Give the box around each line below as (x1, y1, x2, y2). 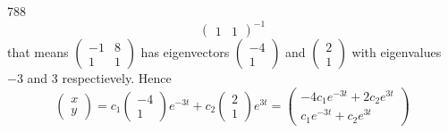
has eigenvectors (140, 43, 230, 62)
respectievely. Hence (62, 69, 172, 87)
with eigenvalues (351, 43, 442, 62)
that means (7, 43, 69, 62)
